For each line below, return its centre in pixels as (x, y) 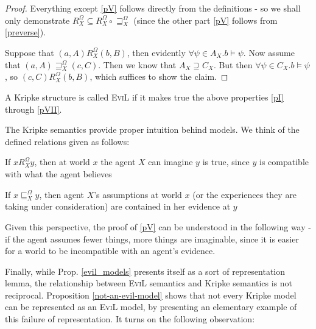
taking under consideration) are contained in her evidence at (118, 206)
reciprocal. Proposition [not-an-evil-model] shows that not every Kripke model (151, 295)
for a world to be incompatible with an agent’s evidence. (110, 251)
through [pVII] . (33, 109)
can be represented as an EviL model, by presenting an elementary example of (151, 307)
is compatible (284, 162)
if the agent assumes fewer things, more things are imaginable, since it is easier (152, 239)
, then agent (61, 194)
